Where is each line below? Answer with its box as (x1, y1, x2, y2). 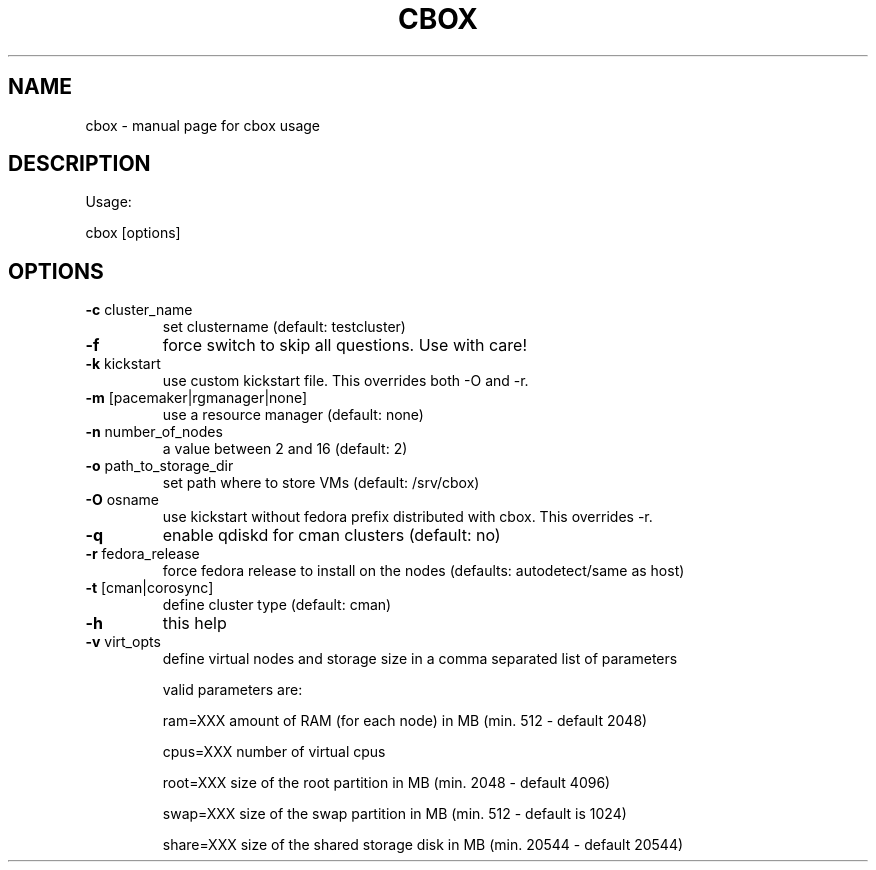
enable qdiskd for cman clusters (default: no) (162, 525, 501, 546)
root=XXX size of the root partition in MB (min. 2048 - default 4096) (162, 774, 611, 792)
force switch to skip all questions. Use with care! (162, 335, 528, 356)
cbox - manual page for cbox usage (85, 116, 320, 134)
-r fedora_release (85, 545, 200, 563)
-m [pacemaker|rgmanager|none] (85, 389, 308, 407)
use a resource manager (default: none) (162, 406, 424, 424)
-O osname (85, 491, 160, 509)
